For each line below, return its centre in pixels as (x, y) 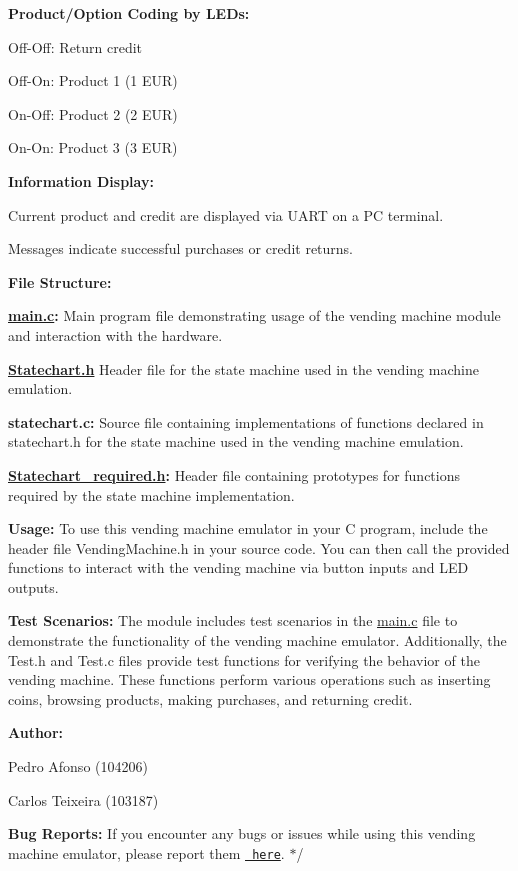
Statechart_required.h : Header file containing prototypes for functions (234, 474)
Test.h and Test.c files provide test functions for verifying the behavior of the (244, 659)
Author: (36, 732)
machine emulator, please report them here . (146, 852)
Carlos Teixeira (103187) (83, 799)
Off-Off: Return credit (75, 46)
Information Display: (81, 180)
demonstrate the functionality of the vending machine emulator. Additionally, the (257, 640)
